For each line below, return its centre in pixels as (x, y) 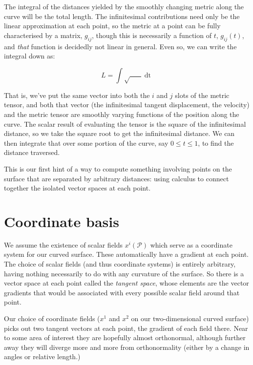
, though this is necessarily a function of (151, 35)
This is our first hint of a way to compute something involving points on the (118, 168)
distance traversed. (32, 152)
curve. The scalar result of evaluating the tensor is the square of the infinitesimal (125, 124)
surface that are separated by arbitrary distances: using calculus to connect (116, 178)
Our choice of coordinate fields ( (52, 318)
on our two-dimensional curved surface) (190, 318)
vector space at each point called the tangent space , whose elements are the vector (126, 283)
